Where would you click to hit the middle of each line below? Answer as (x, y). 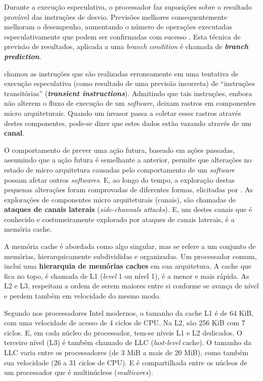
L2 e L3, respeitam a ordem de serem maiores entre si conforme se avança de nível (131, 286)
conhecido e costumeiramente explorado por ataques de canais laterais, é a (119, 219)
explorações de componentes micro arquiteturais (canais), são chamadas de (120, 199)
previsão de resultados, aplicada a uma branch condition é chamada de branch (126, 46)
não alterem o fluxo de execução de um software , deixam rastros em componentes (130, 103)
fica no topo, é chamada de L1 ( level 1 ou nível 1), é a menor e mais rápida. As (127, 276)
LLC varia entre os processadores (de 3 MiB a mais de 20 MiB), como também (126, 352)
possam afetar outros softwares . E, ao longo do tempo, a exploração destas (120, 179)
